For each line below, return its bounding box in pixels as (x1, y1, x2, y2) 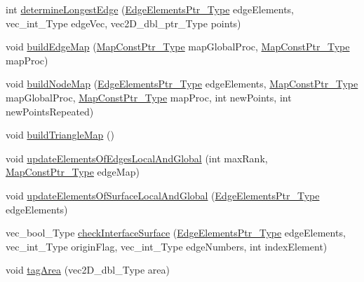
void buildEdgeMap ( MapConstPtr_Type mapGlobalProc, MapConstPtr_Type (6, 39, 350, 54)
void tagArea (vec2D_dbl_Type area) (6, 262, 170, 277)
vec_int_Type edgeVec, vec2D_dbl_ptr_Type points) (6, 15, 241, 30)
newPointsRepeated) (6, 104, 94, 118)
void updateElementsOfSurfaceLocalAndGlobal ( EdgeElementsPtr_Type (6, 188, 320, 202)
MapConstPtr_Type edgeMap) (6, 164, 140, 179)
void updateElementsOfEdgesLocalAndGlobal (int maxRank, (6, 150, 268, 165)
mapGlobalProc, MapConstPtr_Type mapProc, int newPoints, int (6, 90, 292, 104)
